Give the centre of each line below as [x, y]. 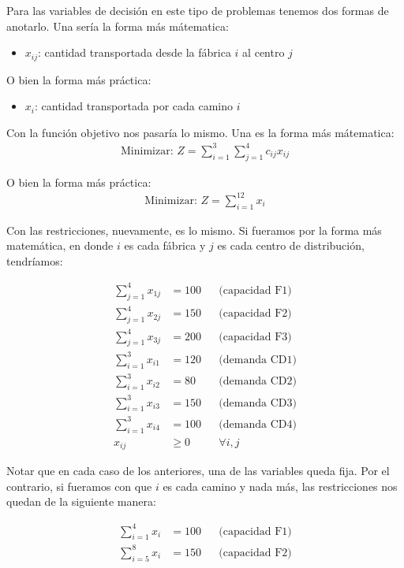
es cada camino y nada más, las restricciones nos [280, 486]
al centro [264, 52]
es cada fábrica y [165, 245]
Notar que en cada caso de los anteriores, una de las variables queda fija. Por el [198, 471]
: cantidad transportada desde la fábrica [135, 52]
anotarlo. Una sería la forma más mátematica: [118, 26]
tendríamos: [35, 260]
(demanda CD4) [258, 424]
